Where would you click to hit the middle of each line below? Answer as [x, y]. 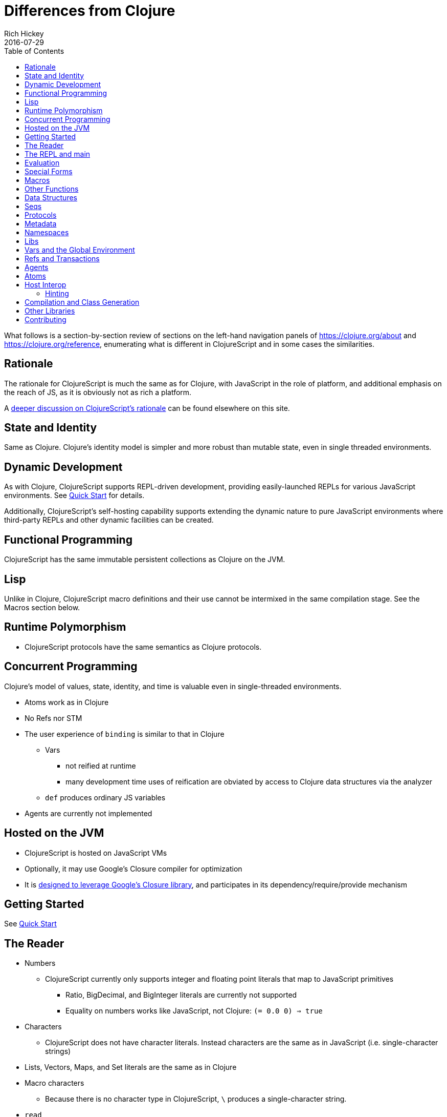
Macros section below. [42, 607]
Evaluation [42, 162]
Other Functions [52, 189]
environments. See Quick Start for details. [74, 495]
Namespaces [47, 232]
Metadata [41, 223]
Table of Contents [34, 51]
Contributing [46, 319]
